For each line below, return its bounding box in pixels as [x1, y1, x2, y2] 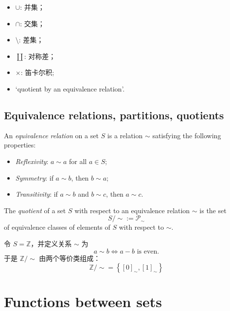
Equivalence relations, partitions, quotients [4, 107, 224, 122]
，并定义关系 [31, 238, 72, 248]
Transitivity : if [15, 189, 58, 199]
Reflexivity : [15, 156, 49, 166]
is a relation [107, 130, 143, 140]
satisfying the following [152, 130, 221, 140]
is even [137, 248, 158, 255]
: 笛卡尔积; [20, 67, 54, 77]
